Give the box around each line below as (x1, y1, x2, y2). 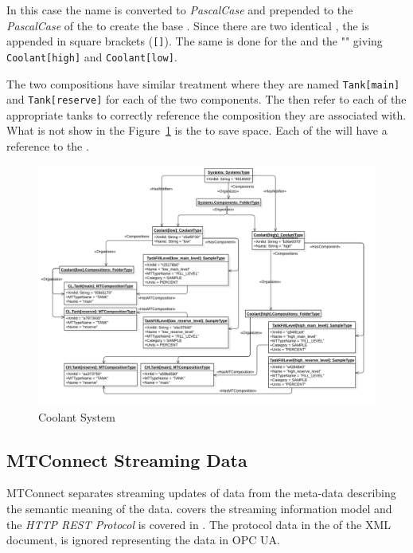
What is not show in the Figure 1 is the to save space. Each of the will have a (6, 122, 388, 139)
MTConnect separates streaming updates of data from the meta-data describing (6, 484, 396, 501)
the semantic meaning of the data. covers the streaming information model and (6, 500, 392, 517)
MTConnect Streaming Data (6, 447, 247, 472)
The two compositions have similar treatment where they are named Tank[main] (6, 75, 400, 92)
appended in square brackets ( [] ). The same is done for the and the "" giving (6, 33, 383, 49)
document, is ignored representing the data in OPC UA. (6, 531, 280, 548)
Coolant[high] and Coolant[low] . (6, 48, 177, 65)
